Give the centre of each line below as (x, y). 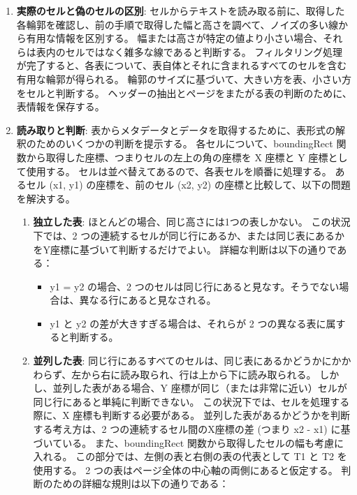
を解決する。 (46, 198)
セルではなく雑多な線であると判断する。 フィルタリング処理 (204, 51)
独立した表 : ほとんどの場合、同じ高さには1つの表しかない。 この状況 (192, 222)
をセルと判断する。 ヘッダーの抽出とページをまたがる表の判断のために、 (184, 93)
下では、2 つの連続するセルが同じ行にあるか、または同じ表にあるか (189, 235)
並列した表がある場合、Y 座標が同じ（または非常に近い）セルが (200, 388)
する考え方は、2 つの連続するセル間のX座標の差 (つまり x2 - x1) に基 (192, 429)
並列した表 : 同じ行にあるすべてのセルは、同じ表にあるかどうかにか (187, 361)
